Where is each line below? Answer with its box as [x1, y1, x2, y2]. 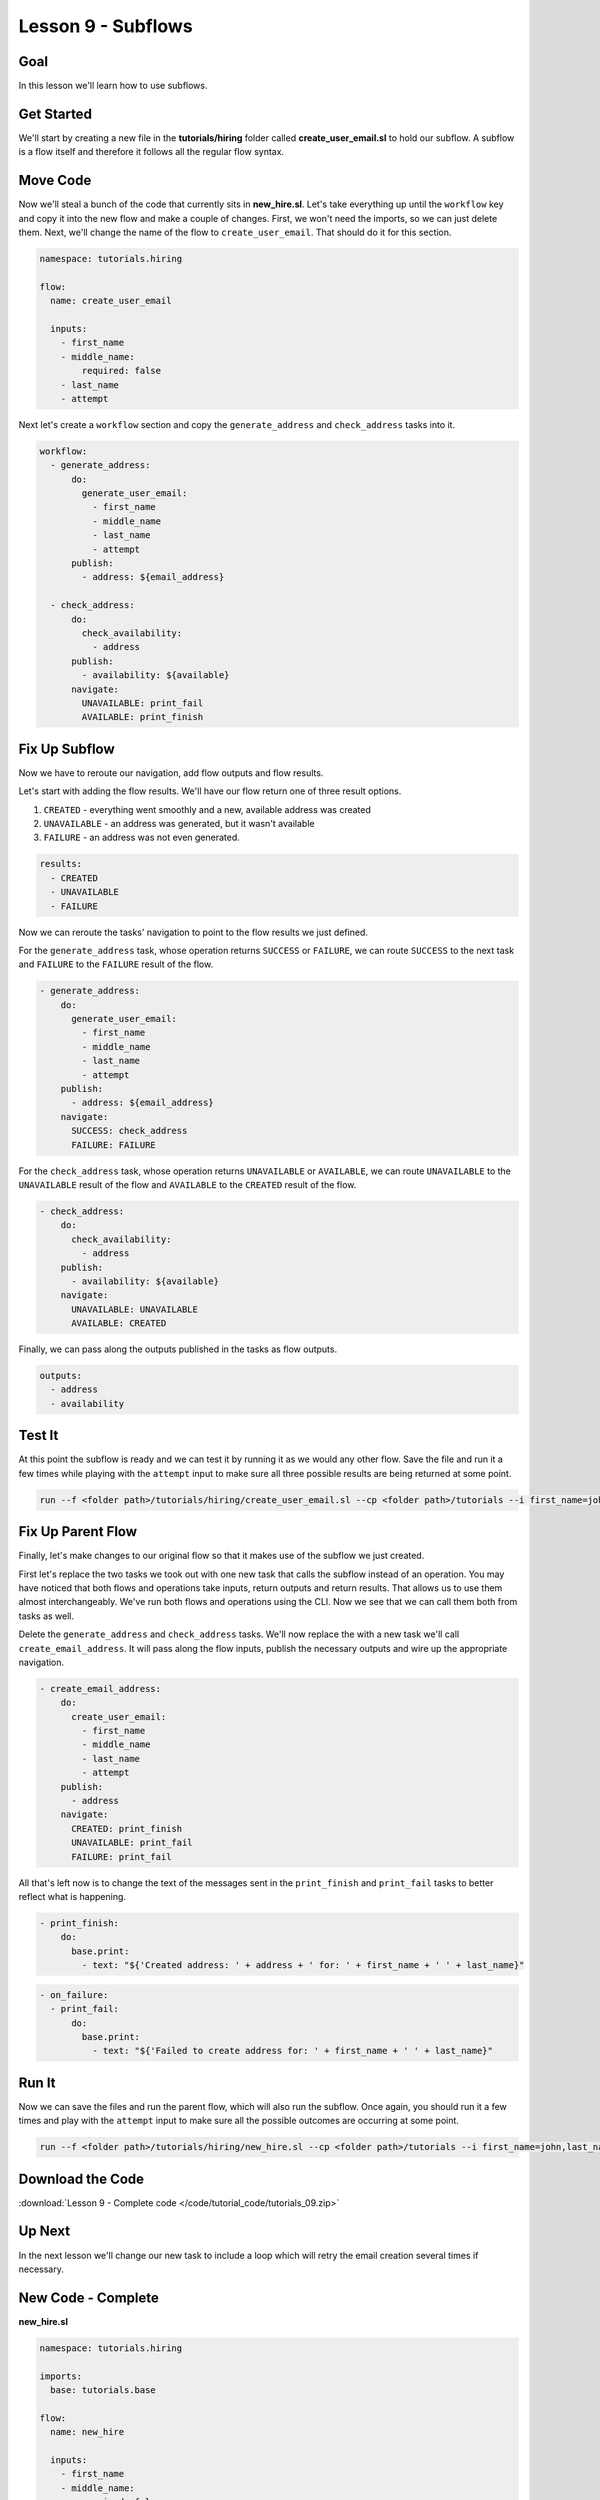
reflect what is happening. [18, 1890, 127, 1902]
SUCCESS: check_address [71, 1125, 188, 1137]
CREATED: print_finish [71, 1823, 183, 1834]
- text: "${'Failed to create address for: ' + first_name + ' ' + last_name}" [91, 2045, 494, 2057]
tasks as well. [18, 1610, 75, 1622]
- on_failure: [39, 1989, 109, 2000]
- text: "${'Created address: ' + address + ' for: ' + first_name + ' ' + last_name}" [81, 1960, 525, 1971]
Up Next [18, 2223, 70, 2240]
